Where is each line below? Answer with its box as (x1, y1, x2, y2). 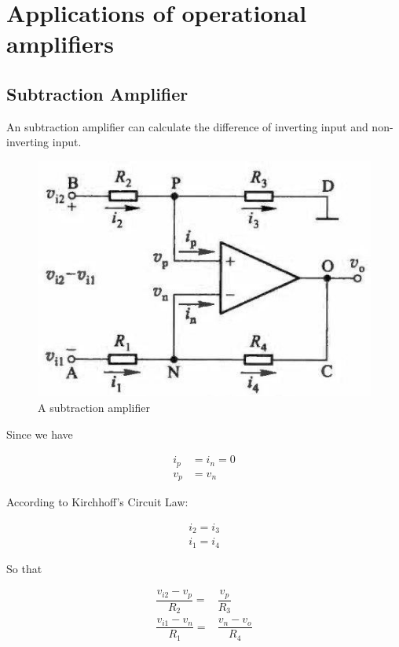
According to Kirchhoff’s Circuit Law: (6, 494, 189, 510)
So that (6, 560, 42, 576)
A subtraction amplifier (38, 399, 150, 415)
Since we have (6, 425, 73, 442)
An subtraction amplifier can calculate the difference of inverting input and (6, 118, 368, 134)
